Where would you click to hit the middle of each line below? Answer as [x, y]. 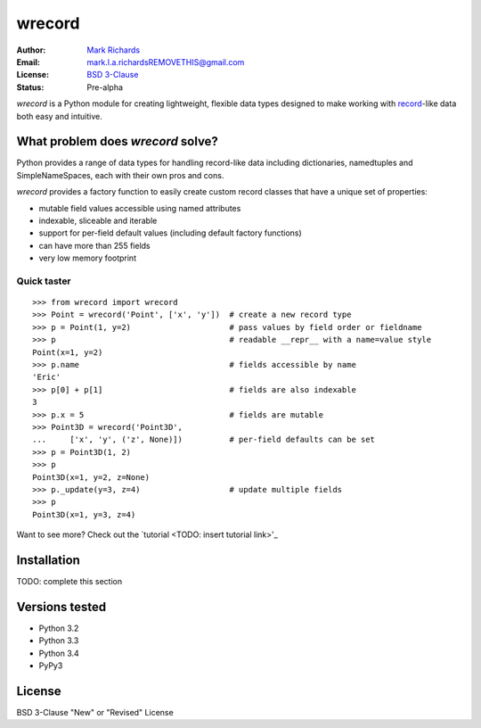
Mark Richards [114, 50]
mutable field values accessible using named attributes [140, 208]
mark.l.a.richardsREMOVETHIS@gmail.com [166, 62]
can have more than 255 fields [94, 245]
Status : [30, 87]
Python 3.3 [59, 641]
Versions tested [61, 607]
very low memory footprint [88, 258]
